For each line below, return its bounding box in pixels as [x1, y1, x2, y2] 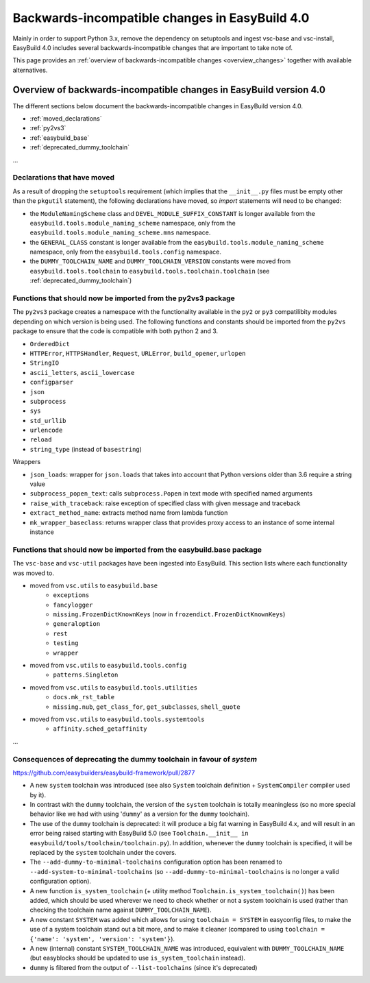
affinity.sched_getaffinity [53, 725, 147, 733]
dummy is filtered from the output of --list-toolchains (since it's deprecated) [29, 963, 258, 971]
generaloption [53, 620, 101, 628]
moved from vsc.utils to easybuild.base [29, 581, 158, 590]
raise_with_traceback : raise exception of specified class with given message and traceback [29, 499, 301, 507]
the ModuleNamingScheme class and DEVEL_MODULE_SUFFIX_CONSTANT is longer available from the [29, 209, 315, 217]
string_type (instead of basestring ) [29, 445, 142, 453]
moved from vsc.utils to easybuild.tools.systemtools [29, 715, 205, 723]
